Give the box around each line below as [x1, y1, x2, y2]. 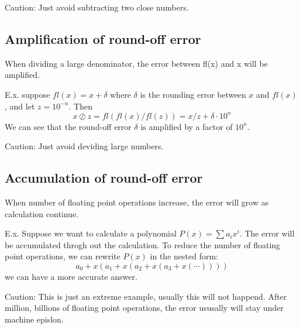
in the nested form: [150, 250, 218, 262]
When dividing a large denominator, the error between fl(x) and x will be [5, 57, 268, 69]
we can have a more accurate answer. [5, 270, 137, 283]
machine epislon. [5, 313, 64, 325]
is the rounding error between [140, 88, 246, 100]
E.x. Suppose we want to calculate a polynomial [5, 227, 177, 239]
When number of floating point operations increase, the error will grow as [5, 196, 269, 208]
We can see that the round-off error [5, 120, 132, 132]
